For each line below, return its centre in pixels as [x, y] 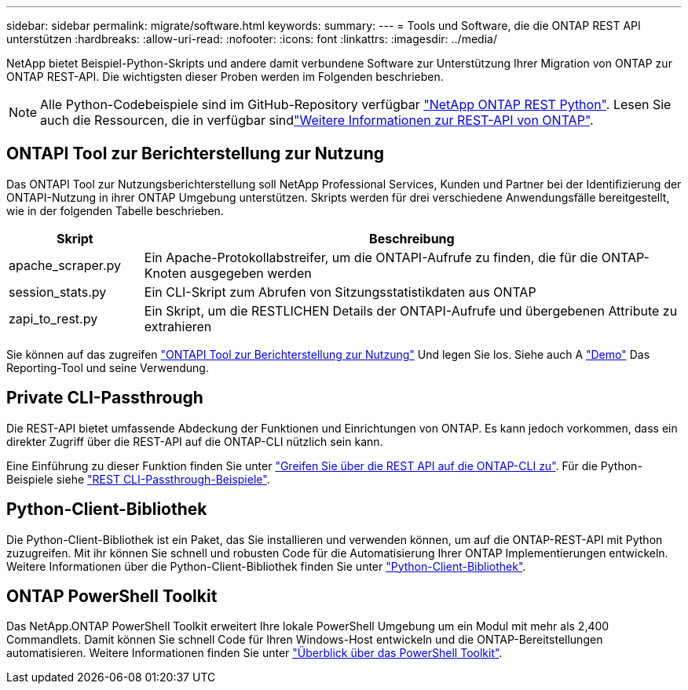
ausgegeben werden [251, 273]
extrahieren [178, 326]
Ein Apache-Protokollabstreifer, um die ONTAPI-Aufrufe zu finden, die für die [371, 257]
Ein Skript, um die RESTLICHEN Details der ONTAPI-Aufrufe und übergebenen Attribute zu [411, 310]
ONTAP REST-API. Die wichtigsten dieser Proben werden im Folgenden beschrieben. [225, 77]
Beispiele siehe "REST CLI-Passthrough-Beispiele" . [138, 479]
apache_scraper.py [65, 265]
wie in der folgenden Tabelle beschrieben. [115, 210]
